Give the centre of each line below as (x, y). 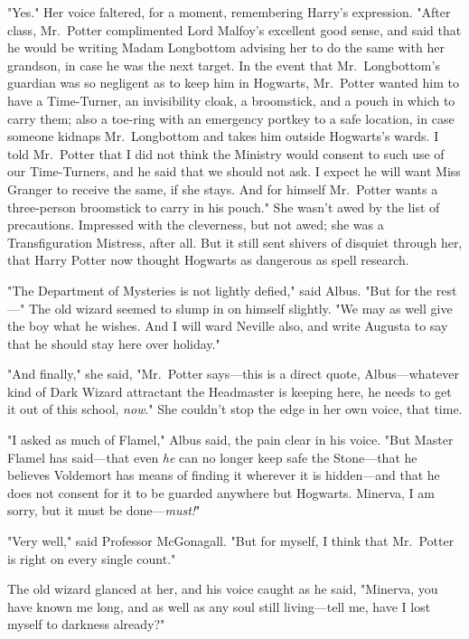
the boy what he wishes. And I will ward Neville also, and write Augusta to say (228, 326)
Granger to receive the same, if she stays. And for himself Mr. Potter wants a (223, 188)
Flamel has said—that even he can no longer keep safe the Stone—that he (212, 457)
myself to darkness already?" (86, 624)
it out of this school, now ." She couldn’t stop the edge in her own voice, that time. (235, 409)
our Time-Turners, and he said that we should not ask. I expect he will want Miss (234, 171)
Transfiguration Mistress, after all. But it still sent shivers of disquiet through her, (235, 242)
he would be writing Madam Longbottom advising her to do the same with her (226, 47)
